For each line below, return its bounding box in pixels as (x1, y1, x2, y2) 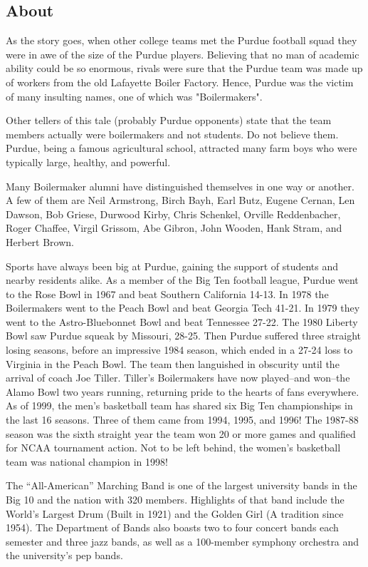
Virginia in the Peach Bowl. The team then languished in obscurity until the (6, 356, 340, 371)
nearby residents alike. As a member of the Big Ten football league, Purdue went (6, 272, 359, 287)
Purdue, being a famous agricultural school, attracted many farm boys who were (6, 141, 357, 155)
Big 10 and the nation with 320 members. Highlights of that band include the (6, 492, 345, 507)
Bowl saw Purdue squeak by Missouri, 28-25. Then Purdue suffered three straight (6, 328, 362, 343)
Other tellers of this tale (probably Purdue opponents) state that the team (6, 113, 332, 128)
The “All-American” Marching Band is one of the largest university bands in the (6, 478, 357, 493)
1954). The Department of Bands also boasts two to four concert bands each (6, 520, 339, 535)
